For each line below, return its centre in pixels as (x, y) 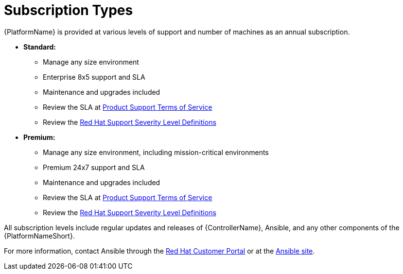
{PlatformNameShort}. (39, 236)
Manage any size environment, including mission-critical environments (156, 152)
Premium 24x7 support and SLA (94, 167)
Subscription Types (69, 10)
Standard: (40, 47)
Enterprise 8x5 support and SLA (94, 77)
